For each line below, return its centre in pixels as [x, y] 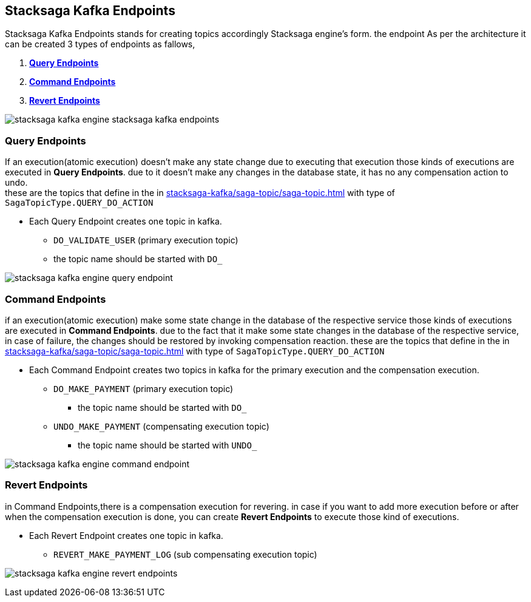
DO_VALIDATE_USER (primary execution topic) [146, 240]
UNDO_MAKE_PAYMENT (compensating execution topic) [161, 426]
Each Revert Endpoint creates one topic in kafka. [126, 535]
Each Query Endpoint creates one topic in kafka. [126, 222]
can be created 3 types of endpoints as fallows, [100, 44]
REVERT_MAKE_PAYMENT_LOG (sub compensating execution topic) [185, 554]
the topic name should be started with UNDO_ [167, 445]
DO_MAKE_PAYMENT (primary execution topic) [144, 388]
